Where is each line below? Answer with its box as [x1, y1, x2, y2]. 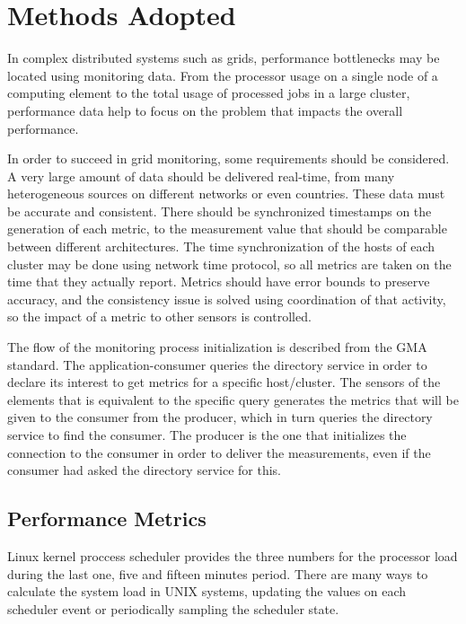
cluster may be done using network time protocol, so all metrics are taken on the [7, 254, 452, 273]
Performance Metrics [7, 505, 207, 532]
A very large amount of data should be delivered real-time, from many [7, 166, 395, 185]
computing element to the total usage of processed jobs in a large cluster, [7, 83, 410, 102]
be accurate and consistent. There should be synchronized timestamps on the [7, 201, 432, 220]
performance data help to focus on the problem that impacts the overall [7, 101, 403, 119]
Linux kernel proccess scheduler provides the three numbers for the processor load [7, 546, 458, 565]
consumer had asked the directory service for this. [7, 461, 281, 479]
